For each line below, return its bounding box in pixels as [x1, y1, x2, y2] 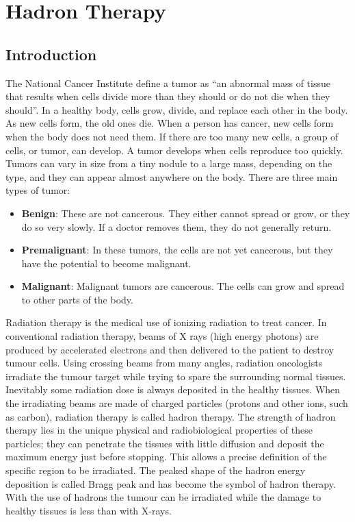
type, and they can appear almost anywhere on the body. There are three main [5, 169, 338, 184]
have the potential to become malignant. [21, 256, 192, 270]
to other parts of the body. [21, 292, 133, 306]
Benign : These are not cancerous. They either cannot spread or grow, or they [21, 206, 350, 220]
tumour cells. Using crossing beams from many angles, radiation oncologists [5, 356, 323, 370]
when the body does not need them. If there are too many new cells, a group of [5, 129, 339, 143]
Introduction [5, 43, 97, 64]
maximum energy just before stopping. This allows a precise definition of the [5, 449, 327, 464]
